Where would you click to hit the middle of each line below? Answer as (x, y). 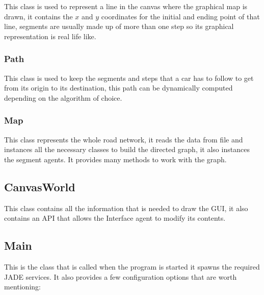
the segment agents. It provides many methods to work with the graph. (115, 159)
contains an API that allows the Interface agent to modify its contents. (115, 218)
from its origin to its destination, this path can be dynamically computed (118, 88)
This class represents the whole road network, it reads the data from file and (124, 139)
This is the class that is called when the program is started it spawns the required (132, 266)
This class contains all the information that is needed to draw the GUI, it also (126, 208)
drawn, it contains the (38, 16)
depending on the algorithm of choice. (63, 97)
